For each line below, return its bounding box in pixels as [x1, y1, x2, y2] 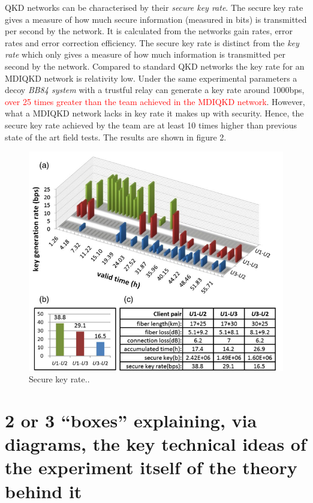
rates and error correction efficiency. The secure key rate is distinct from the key [5, 36, 299, 49]
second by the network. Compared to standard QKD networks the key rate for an [5, 59, 305, 72]
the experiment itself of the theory [5, 455, 297, 480]
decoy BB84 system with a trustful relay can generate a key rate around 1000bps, [5, 83, 305, 96]
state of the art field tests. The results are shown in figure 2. [5, 130, 227, 143]
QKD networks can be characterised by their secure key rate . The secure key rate [5, 1, 303, 13]
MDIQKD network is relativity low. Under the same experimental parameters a [5, 71, 297, 84]
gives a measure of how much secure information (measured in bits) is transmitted [5, 13, 307, 25]
